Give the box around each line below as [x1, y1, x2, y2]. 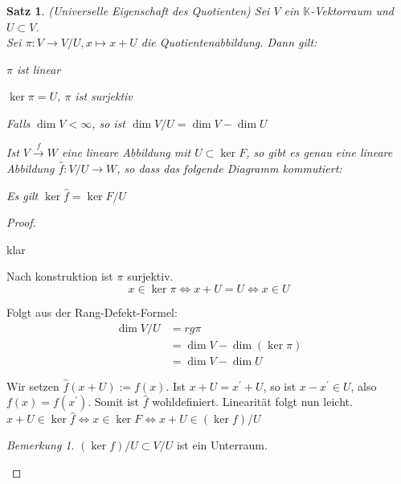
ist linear [16, 60, 61, 77]
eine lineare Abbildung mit [61, 144, 191, 161]
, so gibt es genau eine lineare [246, 144, 393, 161]
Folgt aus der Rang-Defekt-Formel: [6, 303, 178, 320]
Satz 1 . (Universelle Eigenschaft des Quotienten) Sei [6, 2, 270, 18]
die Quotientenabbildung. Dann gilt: [141, 34, 317, 51]
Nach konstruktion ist [6, 268, 113, 285]
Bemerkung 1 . [6, 437, 75, 453]
